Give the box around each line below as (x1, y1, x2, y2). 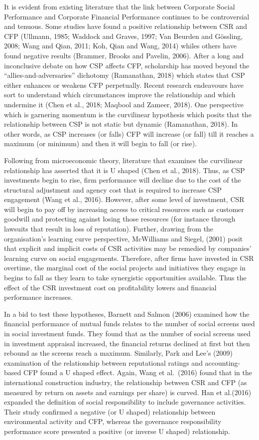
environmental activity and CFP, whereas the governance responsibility (4, 416, 222, 427)
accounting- (205, 357, 240, 368)
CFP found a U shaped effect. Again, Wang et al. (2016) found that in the (23, 367, 252, 378)
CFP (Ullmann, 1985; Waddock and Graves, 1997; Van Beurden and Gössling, (4, 30, 243, 41)
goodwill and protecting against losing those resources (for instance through (4, 214, 236, 224)
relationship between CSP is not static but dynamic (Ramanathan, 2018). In (4, 119, 238, 129)
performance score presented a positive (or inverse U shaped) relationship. (4, 426, 230, 436)
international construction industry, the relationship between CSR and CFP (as (4, 377, 247, 387)
